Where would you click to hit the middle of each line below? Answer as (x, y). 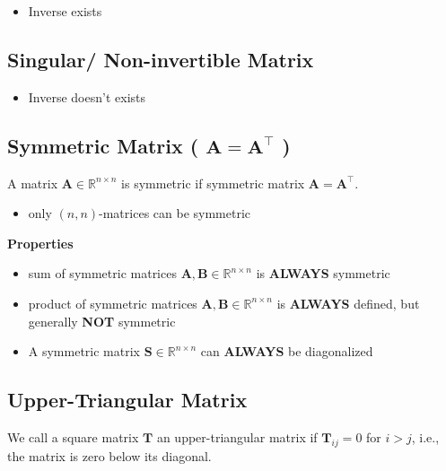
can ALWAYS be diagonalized (287, 351)
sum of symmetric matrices (102, 273)
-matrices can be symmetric (175, 213)
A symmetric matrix (84, 351)
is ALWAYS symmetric (323, 273)
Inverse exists (65, 11)
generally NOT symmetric (102, 321)
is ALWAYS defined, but (348, 303)
